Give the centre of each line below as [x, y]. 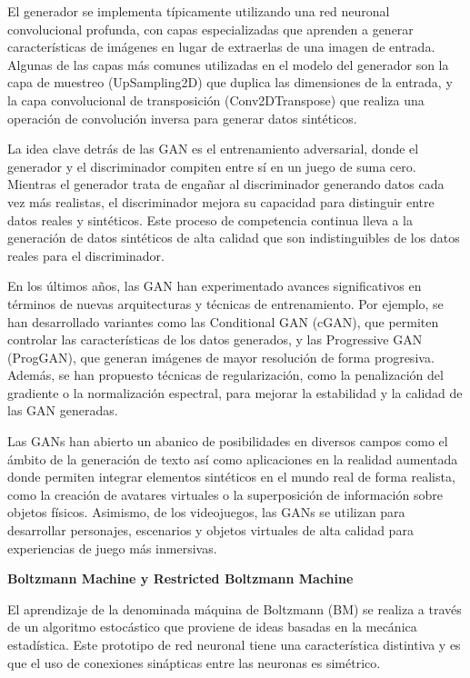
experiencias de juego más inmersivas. [112, 548]
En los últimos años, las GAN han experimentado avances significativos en [215, 286]
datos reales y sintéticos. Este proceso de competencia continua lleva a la [210, 219]
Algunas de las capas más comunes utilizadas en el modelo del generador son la [228, 64]
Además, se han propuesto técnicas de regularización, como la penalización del [225, 375]
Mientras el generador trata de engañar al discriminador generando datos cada [226, 184]
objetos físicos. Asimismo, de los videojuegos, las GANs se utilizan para [206, 512]
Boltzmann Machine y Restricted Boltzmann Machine [180, 578]
